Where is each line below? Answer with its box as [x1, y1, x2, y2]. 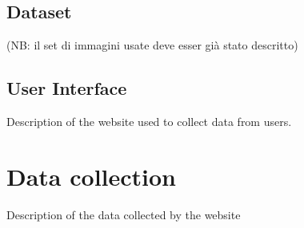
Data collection [6, 159, 177, 192]
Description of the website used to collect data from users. [6, 113, 292, 129]
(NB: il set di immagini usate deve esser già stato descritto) [6, 37, 298, 53]
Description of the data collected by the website [6, 206, 241, 222]
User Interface [6, 76, 127, 100]
